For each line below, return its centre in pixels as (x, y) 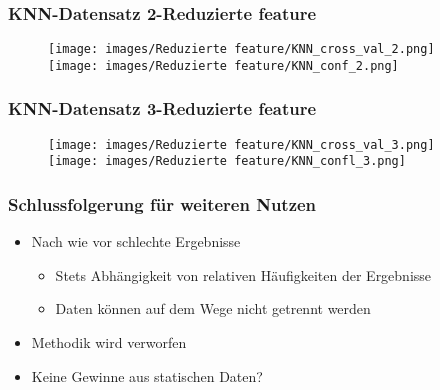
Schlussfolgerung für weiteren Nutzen (162, 203)
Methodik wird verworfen (109, 342)
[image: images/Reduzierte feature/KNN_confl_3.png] (227, 161)
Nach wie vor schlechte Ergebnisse (136, 241)
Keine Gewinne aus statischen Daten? (147, 375)
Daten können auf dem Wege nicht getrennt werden (213, 308)
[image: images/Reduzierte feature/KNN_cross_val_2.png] (241, 49)
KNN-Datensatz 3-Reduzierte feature (162, 108)
